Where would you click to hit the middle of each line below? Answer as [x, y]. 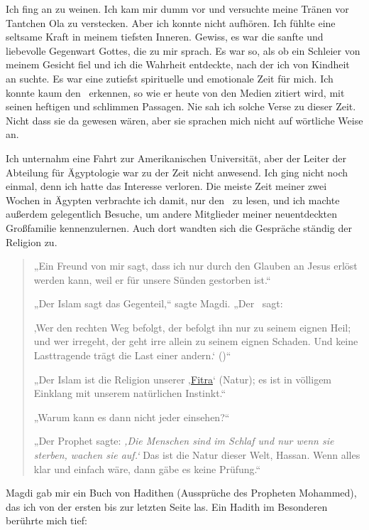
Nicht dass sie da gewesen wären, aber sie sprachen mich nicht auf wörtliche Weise [184, 120]
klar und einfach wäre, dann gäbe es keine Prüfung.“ [147, 468]
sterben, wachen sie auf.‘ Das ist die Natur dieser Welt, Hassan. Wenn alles [197, 455]
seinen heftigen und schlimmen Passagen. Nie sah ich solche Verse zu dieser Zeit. [181, 106]
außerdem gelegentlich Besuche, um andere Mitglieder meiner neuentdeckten [172, 214]
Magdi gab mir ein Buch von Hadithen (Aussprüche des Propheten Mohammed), [181, 493]
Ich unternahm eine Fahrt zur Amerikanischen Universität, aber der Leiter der [176, 158]
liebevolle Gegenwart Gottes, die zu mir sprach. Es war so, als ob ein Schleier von [183, 50]
